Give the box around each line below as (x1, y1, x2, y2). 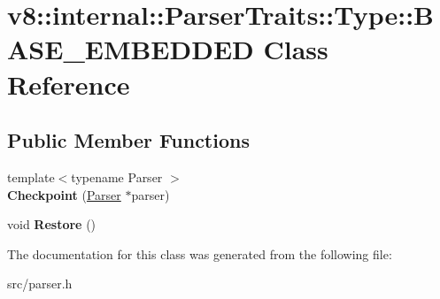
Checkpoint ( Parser (7, 185, 121, 203)
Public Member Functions (7, 126, 250, 154)
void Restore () (7, 215, 96, 234)
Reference (7, 65, 130, 102)
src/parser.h (7, 274, 73, 293)
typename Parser (71, 167, 163, 186)
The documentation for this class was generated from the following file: (7, 244, 392, 263)
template (7, 167, 55, 186)
